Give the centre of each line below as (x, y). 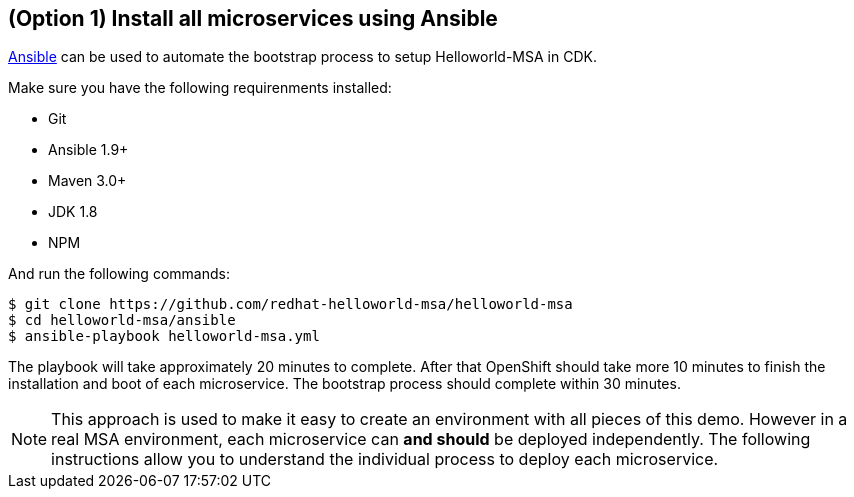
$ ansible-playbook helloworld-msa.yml (164, 336)
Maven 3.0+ (87, 181)
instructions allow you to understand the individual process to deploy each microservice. (385, 459)
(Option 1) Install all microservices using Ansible (253, 18)
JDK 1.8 (73, 212)
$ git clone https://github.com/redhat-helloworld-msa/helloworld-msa (290, 304)
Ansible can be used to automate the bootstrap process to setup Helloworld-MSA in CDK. (302, 57)
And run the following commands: (119, 274)
